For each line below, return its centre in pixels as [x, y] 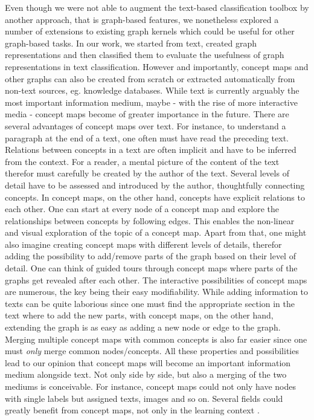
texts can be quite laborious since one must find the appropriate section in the [150, 303]
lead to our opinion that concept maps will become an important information [148, 362]
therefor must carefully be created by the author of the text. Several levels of [147, 173]
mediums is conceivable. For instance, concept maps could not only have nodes [151, 386]
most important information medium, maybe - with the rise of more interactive [151, 102]
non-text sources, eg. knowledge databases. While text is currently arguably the [152, 90]
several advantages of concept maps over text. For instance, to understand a [146, 125]
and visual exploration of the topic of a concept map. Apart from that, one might [156, 232]
